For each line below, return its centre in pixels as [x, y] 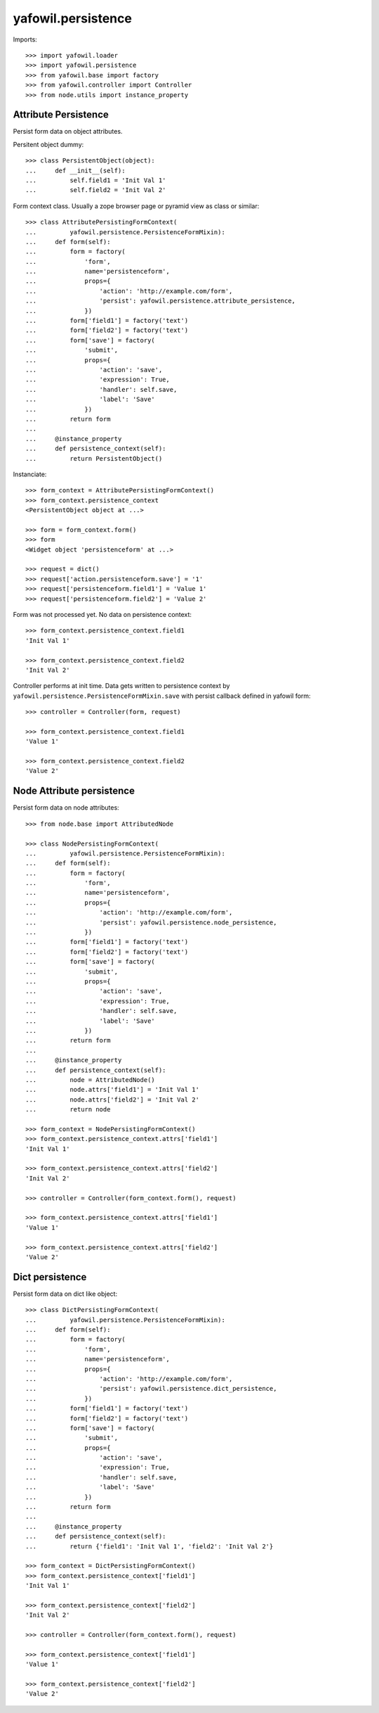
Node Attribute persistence [74, 791]
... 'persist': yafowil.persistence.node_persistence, [151, 922]
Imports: [25, 39]
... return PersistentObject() [94, 458]
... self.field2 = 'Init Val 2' [96, 190]
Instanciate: [30, 474]
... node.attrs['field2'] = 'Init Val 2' [113, 1100]
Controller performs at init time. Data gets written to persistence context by [121, 686]
